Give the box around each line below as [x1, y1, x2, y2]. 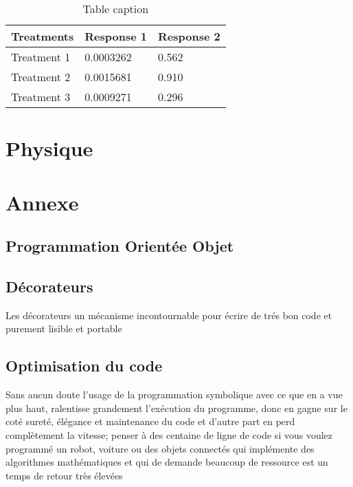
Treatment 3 [11, 89, 71, 105]
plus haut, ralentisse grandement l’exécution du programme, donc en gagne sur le [5, 400, 348, 415]
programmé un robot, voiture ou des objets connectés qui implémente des [5, 441, 315, 455]
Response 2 [157, 28, 220, 44]
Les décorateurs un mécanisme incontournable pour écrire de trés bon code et [5, 307, 332, 322]
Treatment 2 [11, 69, 71, 85]
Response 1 [84, 28, 147, 44]
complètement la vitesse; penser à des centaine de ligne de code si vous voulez [5, 427, 333, 442]
